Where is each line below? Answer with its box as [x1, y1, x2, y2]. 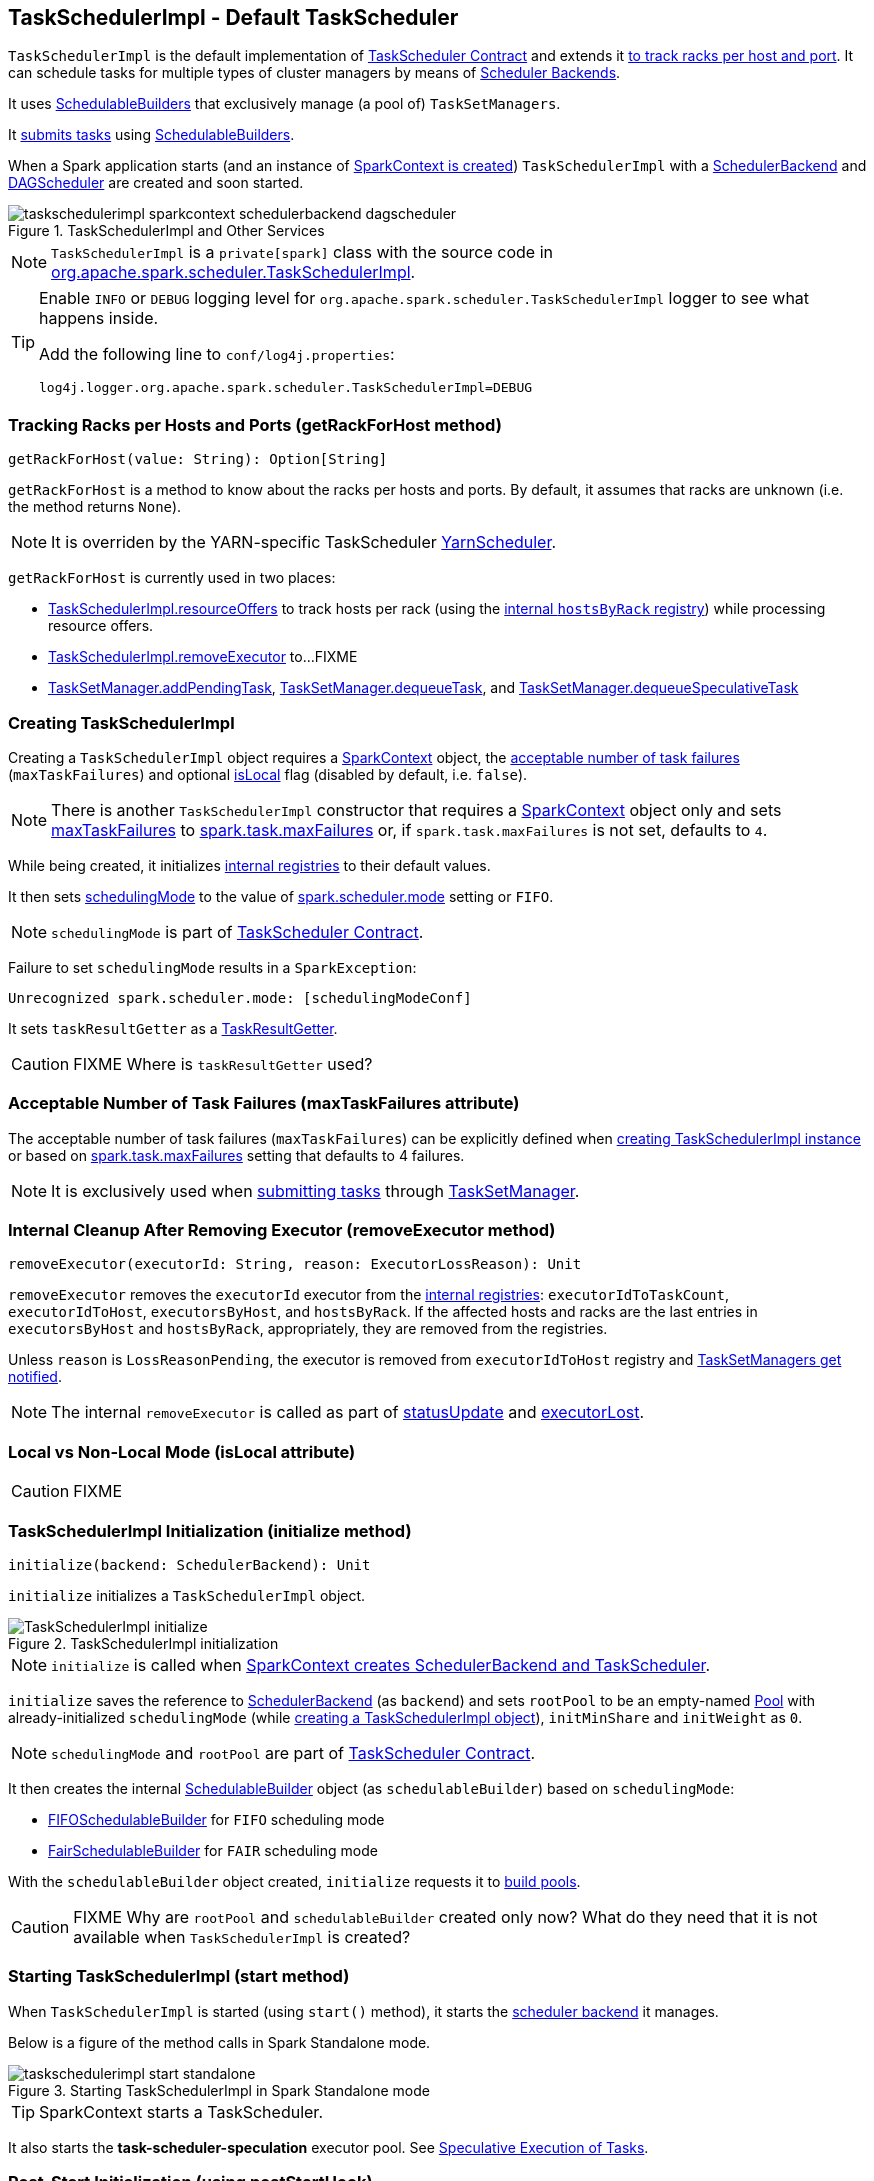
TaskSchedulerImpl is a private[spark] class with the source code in [51, 242, 554, 263]
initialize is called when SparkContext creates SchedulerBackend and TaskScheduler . [51, 1654, 711, 1675]
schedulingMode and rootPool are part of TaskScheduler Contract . [51, 1742, 536, 1763]
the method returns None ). [8, 498, 182, 516]
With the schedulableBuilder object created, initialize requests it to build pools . [8, 1872, 581, 1890]
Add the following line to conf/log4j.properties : [39, 344, 395, 365]
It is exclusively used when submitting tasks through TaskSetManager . [51, 1180, 580, 1201]
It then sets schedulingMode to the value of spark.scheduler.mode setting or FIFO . [8, 887, 554, 905]
